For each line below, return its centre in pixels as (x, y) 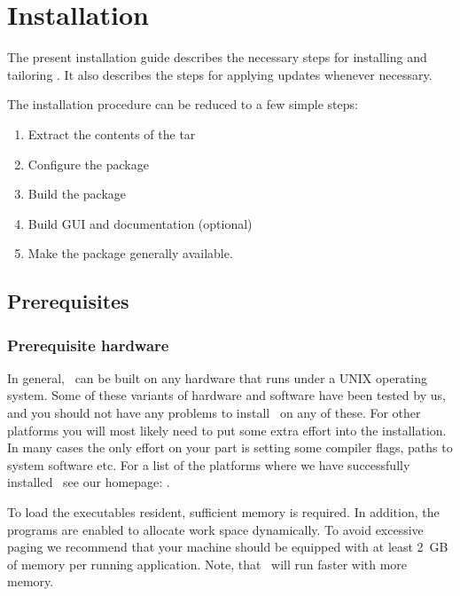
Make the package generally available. (130, 253)
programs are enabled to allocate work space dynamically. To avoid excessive (215, 529)
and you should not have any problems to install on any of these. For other (214, 413)
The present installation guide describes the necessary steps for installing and (217, 57)
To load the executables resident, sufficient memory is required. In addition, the (223, 512)
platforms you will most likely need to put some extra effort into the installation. (227, 430)
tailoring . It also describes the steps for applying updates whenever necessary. (220, 74)
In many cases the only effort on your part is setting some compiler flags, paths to (230, 447)
